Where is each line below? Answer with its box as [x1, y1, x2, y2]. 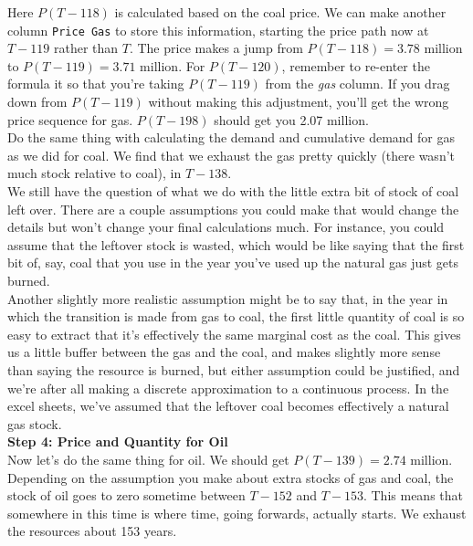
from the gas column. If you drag [265, 74, 450, 93]
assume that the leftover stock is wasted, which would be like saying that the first [7, 235, 465, 254]
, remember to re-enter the [281, 56, 430, 75]
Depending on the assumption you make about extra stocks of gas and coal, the [7, 467, 454, 487]
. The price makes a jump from [129, 38, 303, 58]
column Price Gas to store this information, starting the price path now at [7, 20, 429, 39]
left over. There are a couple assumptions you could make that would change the [7, 199, 459, 218]
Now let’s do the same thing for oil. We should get [7, 449, 289, 468]
